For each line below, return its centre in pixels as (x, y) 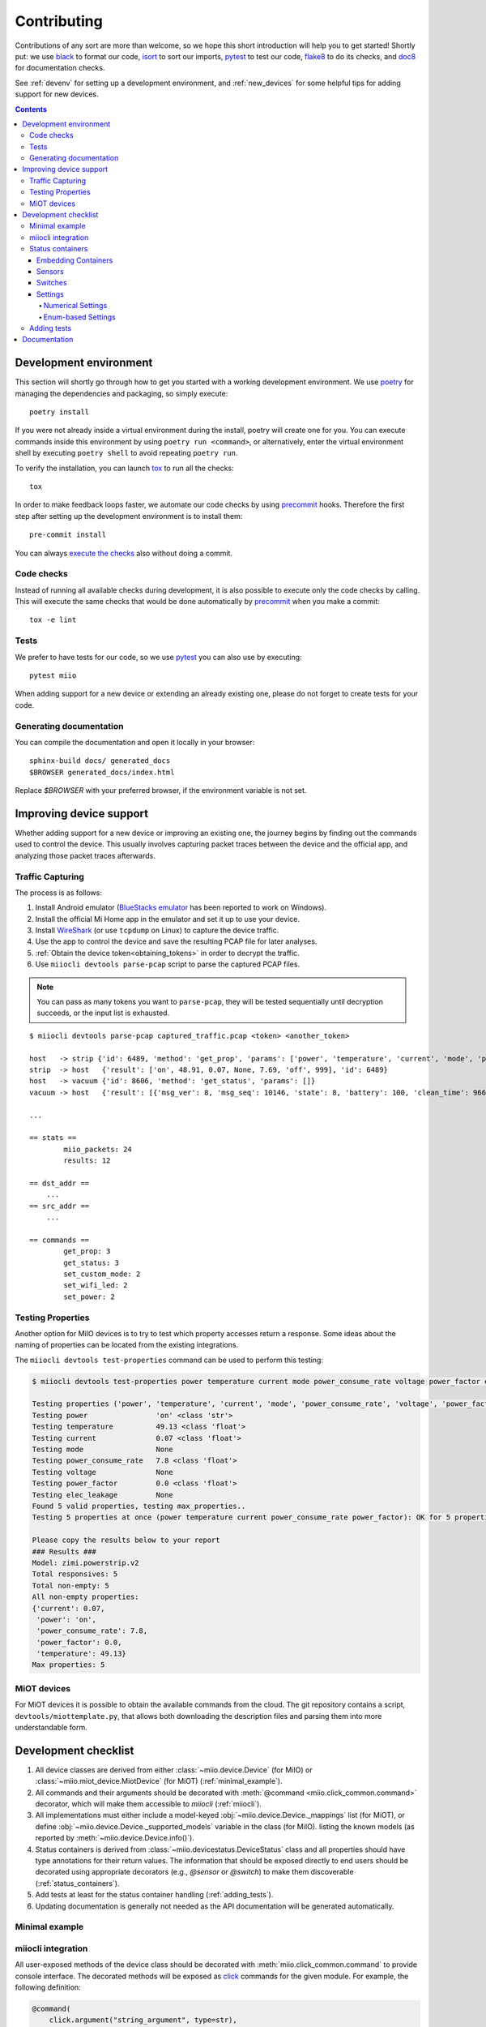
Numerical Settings (75, 306)
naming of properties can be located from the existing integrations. (127, 1345)
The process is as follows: (59, 893)
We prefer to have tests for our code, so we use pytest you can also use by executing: (159, 657)
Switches (52, 283)
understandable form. (51, 1727)
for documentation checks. (60, 68)
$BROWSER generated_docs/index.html (102, 772)
